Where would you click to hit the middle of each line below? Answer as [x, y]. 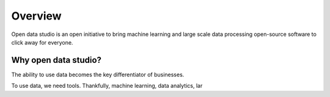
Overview [36, 16]
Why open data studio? [57, 60]
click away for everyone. [42, 42]
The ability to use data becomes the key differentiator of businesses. [98, 74]
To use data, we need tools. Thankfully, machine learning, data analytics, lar [107, 86]
